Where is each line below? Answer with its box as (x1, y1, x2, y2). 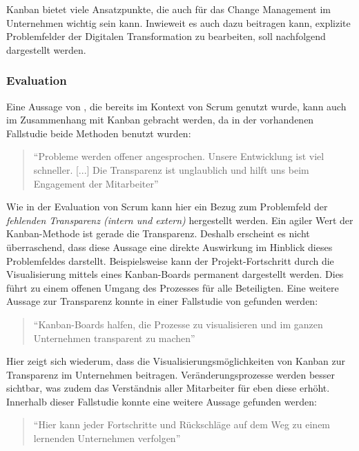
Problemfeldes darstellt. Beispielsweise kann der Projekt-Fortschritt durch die (6, 253, 334, 268)
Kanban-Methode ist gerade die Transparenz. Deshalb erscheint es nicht (6, 226, 310, 241)
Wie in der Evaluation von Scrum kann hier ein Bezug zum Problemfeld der (6, 199, 328, 214)
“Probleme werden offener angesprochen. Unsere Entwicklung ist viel (33, 149, 324, 163)
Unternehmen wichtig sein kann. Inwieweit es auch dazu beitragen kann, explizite (6, 15, 351, 30)
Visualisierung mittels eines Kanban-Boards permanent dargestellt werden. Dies (6, 267, 344, 281)
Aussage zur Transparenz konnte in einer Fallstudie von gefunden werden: (6, 294, 318, 308)
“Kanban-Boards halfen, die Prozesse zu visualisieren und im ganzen (33, 317, 323, 331)
